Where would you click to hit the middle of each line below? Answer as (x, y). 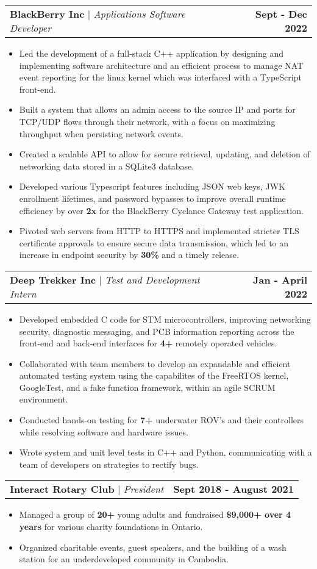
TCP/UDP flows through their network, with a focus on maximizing (147, 121)
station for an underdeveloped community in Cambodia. (124, 559)
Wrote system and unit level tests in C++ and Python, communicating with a (166, 452)
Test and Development (152, 279)
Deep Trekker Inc (53, 279)
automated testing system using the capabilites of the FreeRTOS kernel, (154, 375)
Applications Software (140, 14)
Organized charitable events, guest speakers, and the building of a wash (153, 547)
